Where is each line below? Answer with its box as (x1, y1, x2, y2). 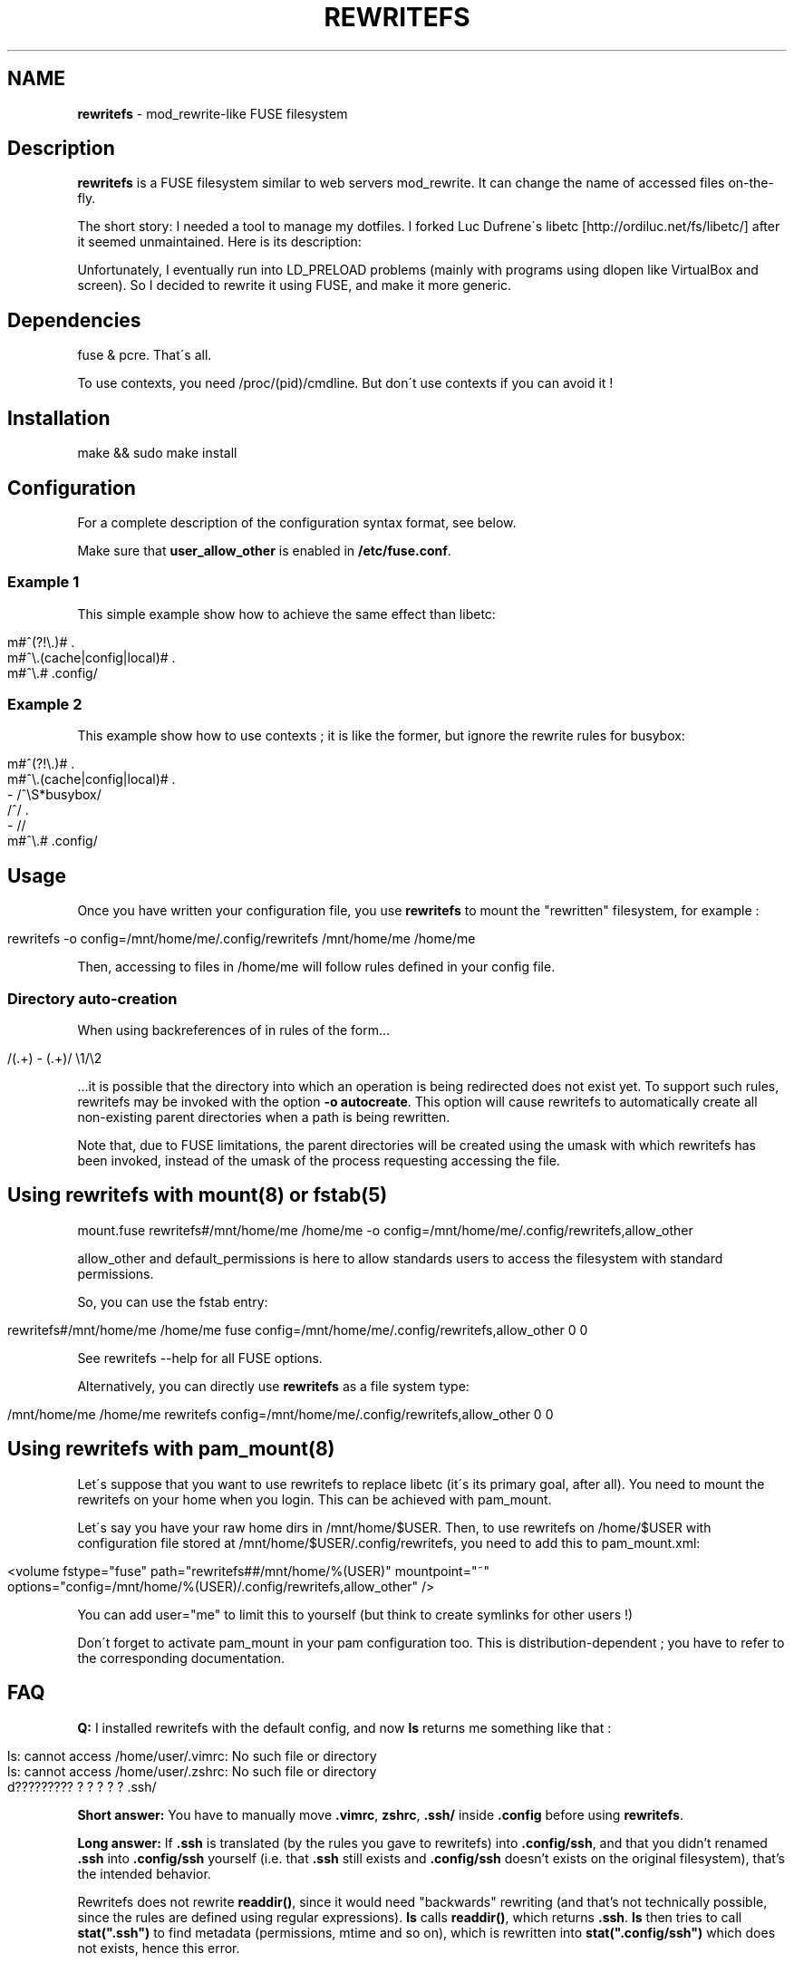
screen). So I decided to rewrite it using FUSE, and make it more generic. (77, 277, 512, 294)
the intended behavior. (77, 1865, 211, 1881)
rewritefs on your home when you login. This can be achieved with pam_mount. (77, 1491, 552, 1507)
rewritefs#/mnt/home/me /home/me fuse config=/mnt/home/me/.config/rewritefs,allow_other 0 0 (7, 1321, 588, 1338)
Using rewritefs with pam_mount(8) (7, 1437, 335, 1461)
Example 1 (7, 573, 80, 592)
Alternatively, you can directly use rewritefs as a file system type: (77, 1378, 470, 1394)
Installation (7, 406, 111, 430)
